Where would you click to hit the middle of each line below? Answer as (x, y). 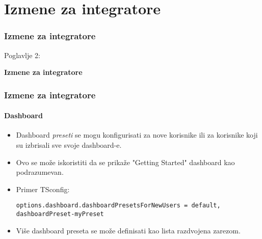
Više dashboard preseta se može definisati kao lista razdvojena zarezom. (128, 230)
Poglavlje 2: (22, 55)
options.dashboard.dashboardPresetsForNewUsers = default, (118, 206)
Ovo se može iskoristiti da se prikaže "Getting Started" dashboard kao (125, 162)
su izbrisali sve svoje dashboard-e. (69, 145)
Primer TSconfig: (43, 189)
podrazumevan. (40, 172)
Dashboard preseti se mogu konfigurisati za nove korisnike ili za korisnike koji (137, 135)
